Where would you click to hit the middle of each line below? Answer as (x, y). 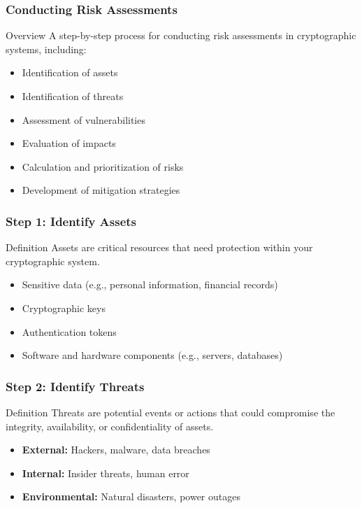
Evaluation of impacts (69, 143)
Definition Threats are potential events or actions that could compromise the (171, 412)
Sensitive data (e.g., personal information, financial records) (150, 284)
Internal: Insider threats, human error (106, 473)
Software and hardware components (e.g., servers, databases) (152, 355)
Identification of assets (70, 72)
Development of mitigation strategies (101, 190)
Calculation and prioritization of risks (103, 166)
